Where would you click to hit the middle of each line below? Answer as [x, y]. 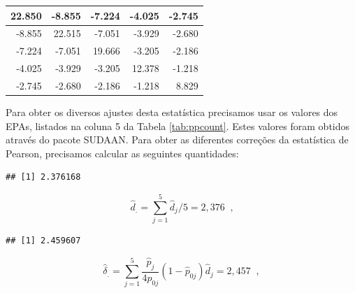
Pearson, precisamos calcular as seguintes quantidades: [122, 153]
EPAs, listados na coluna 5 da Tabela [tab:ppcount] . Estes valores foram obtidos [178, 126]
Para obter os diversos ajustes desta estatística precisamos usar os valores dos [172, 112]
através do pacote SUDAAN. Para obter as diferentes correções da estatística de [177, 140]
